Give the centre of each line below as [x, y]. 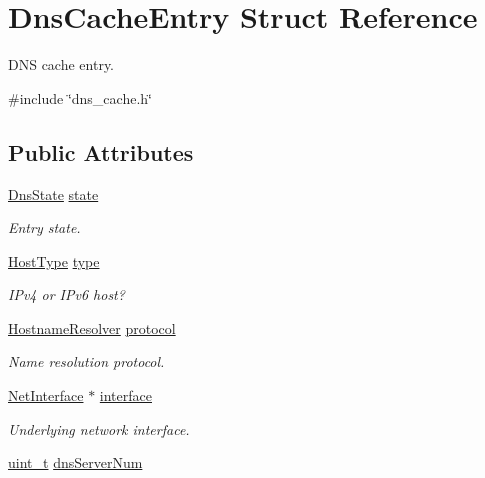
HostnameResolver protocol [92, 327]
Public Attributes [101, 151]
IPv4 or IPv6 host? [66, 294]
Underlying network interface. [99, 428]
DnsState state [53, 193]
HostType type [54, 260]
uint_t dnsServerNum [75, 462]
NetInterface [46, 395]
